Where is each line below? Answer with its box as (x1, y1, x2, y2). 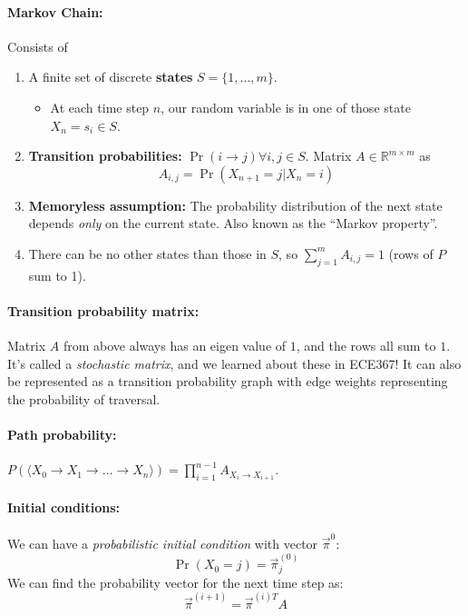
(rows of (388, 243, 434, 263)
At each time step (50, 97, 150, 116)
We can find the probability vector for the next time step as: (7, 572, 344, 591)
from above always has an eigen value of (63, 336, 287, 355)
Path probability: (7, 425, 117, 444)
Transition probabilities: (28, 146, 182, 165)
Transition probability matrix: (7, 301, 200, 320)
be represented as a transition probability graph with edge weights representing (7, 372, 448, 391)
